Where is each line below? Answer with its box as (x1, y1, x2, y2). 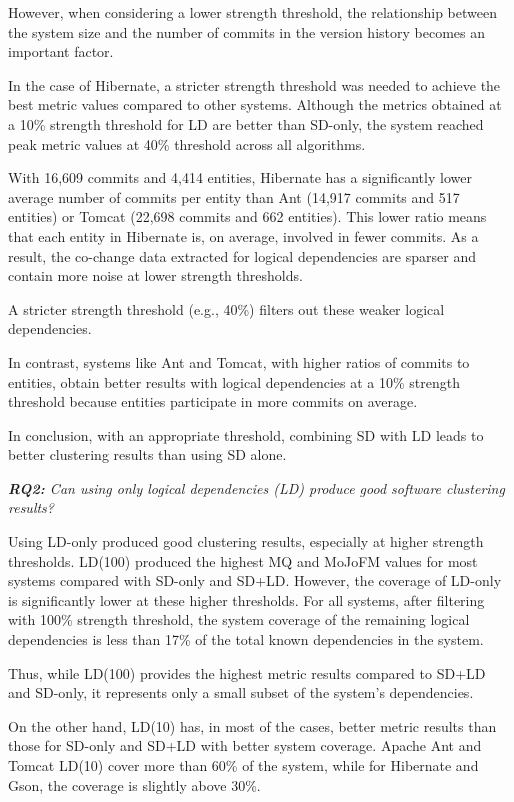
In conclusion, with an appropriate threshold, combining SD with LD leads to (8, 424, 484, 445)
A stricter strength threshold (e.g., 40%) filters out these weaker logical (8, 298, 445, 319)
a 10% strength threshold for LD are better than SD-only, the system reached (8, 113, 484, 134)
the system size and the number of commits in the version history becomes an (8, 21, 485, 42)
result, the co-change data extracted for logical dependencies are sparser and (8, 245, 476, 266)
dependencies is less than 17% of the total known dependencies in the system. (8, 629, 484, 650)
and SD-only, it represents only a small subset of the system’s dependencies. (8, 682, 474, 703)
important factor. (8, 41, 114, 62)
